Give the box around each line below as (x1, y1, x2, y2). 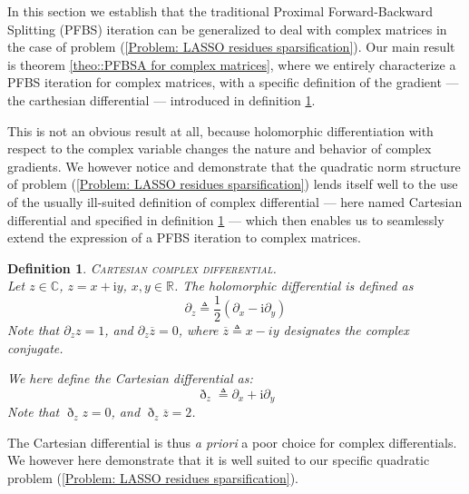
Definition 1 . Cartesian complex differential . (7, 258, 277, 277)
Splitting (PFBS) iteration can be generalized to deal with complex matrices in (7, 19, 447, 38)
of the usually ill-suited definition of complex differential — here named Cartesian (7, 192, 463, 211)
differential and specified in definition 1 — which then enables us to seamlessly (7, 210, 445, 229)
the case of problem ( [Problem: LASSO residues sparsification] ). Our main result (7, 37, 455, 56)
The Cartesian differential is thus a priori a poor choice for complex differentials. (7, 432, 457, 451)
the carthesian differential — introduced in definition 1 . (7, 90, 316, 109)
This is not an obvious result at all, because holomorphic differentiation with (7, 121, 434, 140)
